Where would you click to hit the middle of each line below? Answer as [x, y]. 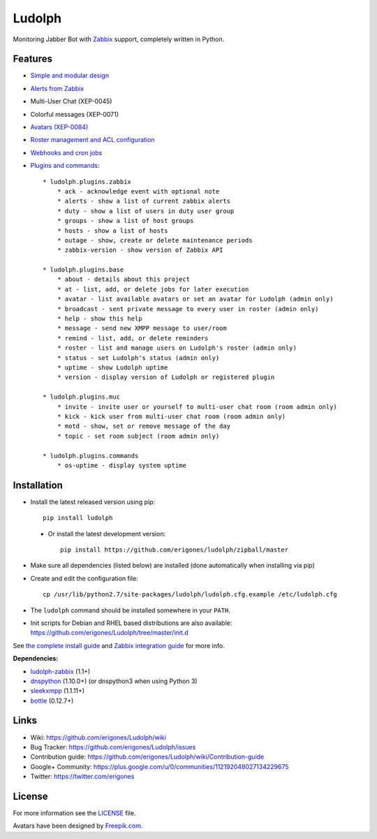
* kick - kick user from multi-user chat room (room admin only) [171, 416]
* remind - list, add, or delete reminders [133, 338]
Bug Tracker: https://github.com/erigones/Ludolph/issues [113, 747]
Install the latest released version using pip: [93, 502]
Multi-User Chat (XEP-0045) [71, 101]
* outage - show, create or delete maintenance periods [155, 240]
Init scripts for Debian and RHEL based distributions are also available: [131, 623]
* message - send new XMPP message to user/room [142, 328]
